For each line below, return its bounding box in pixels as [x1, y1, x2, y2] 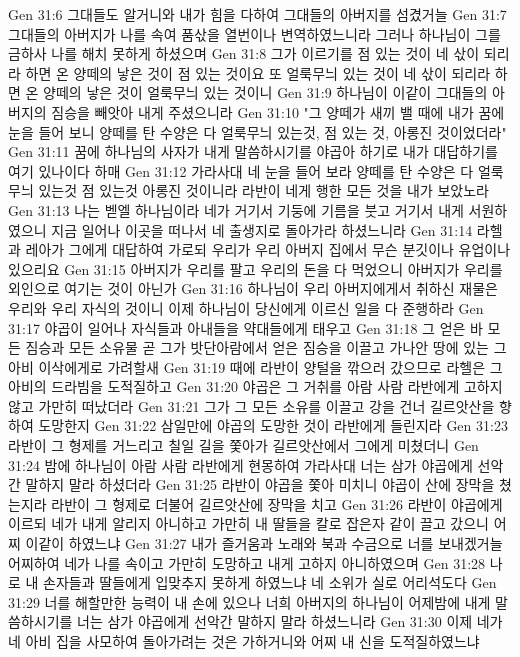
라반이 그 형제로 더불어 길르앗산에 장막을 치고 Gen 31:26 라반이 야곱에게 [51, 493, 503, 514]
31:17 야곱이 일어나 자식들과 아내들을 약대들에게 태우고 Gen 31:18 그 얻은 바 [8, 317, 483, 338]
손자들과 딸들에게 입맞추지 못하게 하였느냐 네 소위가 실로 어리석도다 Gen [43, 572, 497, 593]
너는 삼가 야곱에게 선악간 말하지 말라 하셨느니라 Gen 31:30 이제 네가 [77, 611, 503, 632]
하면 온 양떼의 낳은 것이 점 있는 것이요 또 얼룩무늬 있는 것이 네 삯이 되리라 [25, 62, 491, 83]
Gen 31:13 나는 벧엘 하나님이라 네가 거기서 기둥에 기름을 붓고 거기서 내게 [8, 199, 464, 220]
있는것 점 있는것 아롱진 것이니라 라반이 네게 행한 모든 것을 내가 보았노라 [38, 180, 489, 201]
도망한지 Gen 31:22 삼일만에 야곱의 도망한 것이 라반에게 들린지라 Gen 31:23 [38, 415, 508, 436]
